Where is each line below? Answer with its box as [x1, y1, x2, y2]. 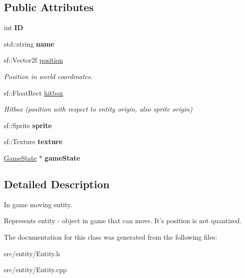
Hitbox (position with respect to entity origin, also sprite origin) [4, 104, 193, 114]
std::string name [4, 38, 54, 49]
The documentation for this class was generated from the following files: [4, 231, 217, 242]
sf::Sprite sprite [4, 120, 52, 130]
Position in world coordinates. [4, 71, 93, 81]
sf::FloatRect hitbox [4, 87, 63, 98]
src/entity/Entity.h [4, 248, 60, 258]
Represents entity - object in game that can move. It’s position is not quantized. [4, 215, 242, 226]
